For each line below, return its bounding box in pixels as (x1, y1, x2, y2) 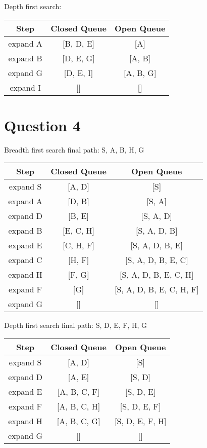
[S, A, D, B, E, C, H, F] (114, 283, 199, 295)
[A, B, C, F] (57, 385, 100, 397)
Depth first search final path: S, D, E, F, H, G (4, 320, 147, 330)
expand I (10, 81, 41, 93)
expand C (8, 254, 42, 266)
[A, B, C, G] (57, 415, 100, 427)
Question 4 (4, 115, 81, 135)
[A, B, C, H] (57, 400, 100, 412)
